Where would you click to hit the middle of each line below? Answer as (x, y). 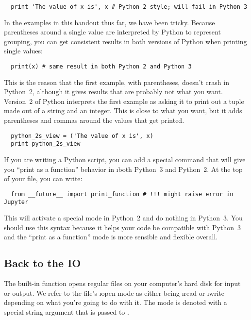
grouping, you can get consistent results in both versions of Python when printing (125, 41)
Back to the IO (42, 263)
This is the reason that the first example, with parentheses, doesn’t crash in (117, 82)
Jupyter (16, 202)
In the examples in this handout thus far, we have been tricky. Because (109, 22)
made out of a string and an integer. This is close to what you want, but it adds (123, 110)
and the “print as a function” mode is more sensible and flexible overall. (111, 237)
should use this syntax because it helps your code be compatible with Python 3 (122, 227)
